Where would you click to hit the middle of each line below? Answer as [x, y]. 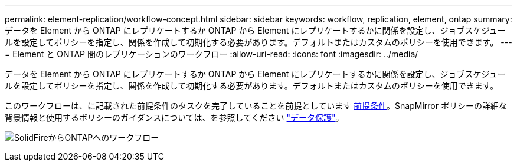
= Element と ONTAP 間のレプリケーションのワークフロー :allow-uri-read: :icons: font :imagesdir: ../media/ [212, 54]
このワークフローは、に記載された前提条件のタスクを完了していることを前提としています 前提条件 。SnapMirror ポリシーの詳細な [256, 106]
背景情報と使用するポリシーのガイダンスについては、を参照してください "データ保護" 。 [174, 117]
